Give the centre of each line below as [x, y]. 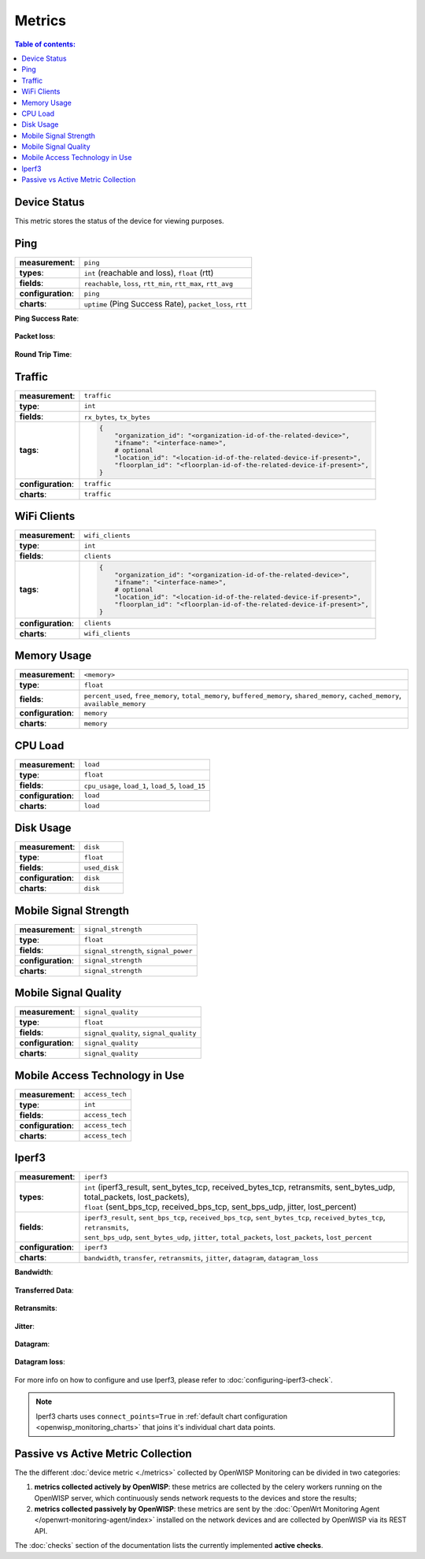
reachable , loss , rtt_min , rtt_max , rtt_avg [159, 284]
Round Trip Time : [43, 354]
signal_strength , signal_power [138, 950]
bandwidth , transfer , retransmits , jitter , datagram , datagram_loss [201, 1258]
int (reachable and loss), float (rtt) [149, 273]
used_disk [102, 868]
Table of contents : [45, 44]
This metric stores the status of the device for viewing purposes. [119, 221]
